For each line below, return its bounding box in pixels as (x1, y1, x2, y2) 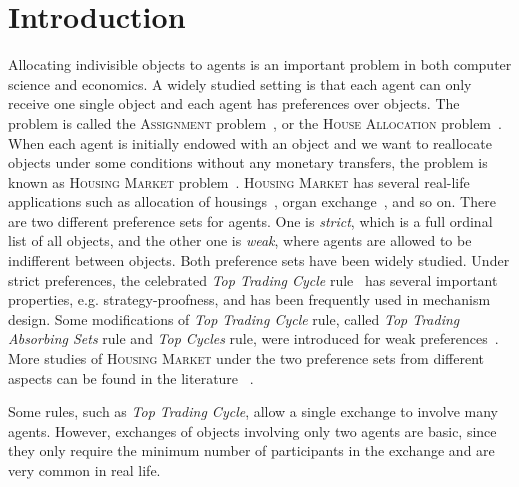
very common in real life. (8, 460, 161, 480)
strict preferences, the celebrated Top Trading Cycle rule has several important (8, 269, 498, 290)
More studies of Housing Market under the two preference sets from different (8, 348, 484, 369)
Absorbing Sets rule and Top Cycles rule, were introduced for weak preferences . (8, 328, 499, 349)
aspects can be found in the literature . (8, 367, 254, 388)
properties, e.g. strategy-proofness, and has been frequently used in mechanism (8, 289, 491, 310)
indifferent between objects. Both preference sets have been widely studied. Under (8, 250, 510, 271)
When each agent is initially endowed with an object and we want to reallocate (8, 132, 492, 153)
